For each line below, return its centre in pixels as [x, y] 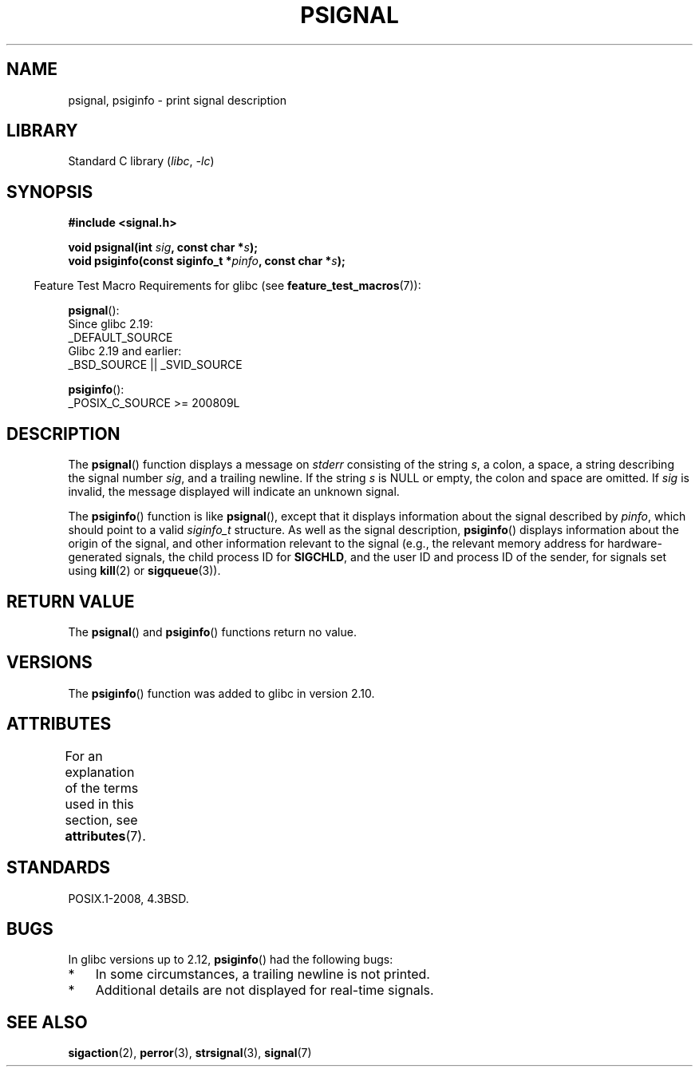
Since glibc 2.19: [111, 324]
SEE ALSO [47, 1022]
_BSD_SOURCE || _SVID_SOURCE [155, 365]
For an [84, 756]
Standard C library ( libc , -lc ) [141, 161]
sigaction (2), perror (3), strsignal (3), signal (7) [190, 1053]
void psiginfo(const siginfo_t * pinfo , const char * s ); [207, 261]
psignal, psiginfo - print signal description [178, 100]
